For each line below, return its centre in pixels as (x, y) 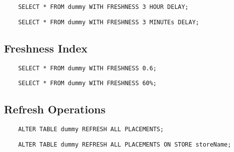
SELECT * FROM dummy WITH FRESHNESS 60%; (87, 83)
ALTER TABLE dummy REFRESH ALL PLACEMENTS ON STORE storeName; (125, 144)
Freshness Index (46, 48)
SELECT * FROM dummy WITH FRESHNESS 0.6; (87, 68)
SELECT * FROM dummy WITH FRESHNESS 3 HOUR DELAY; (103, 7)
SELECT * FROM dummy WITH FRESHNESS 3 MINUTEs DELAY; (109, 22)
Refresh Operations (55, 109)
